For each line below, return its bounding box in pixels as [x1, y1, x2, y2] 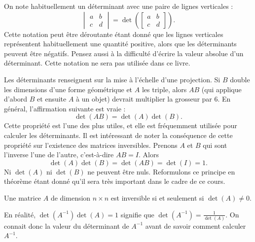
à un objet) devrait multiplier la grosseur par [76, 94, 212, 104]
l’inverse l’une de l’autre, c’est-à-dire [4, 149, 114, 160]
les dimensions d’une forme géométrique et [4, 84, 133, 94]
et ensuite [37, 94, 67, 104]
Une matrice [4, 192, 41, 203]
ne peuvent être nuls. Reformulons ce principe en [87, 166, 235, 176]
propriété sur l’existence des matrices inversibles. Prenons [4, 139, 178, 150]
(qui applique [201, 84, 242, 94]
